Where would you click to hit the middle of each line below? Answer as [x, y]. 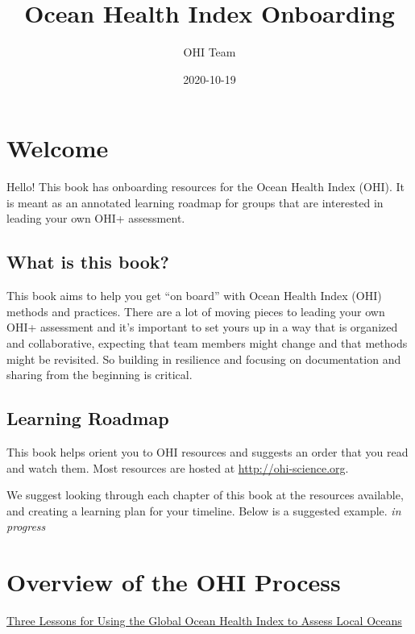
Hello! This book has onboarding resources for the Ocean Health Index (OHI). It [205, 187]
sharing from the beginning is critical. [100, 375]
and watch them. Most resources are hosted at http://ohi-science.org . [178, 467]
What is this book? [88, 262]
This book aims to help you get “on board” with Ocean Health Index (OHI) [194, 296]
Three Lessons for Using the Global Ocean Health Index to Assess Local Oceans [204, 621]
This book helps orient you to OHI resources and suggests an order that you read [207, 452]
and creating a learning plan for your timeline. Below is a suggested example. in [204, 510]
